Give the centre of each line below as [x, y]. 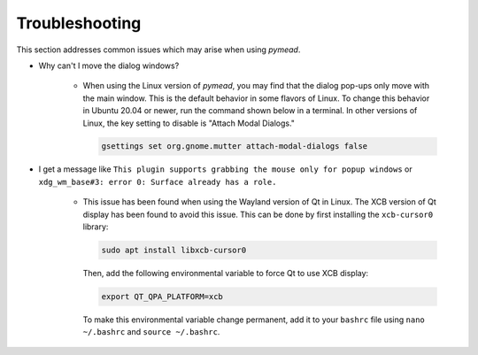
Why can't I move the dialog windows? [109, 66]
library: [96, 227]
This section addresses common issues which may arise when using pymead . [158, 50]
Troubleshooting [79, 23]
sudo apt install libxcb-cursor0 [174, 251]
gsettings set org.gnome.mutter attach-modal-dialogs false [235, 147]
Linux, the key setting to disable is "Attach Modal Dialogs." [189, 123]
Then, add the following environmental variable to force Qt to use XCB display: [226, 273]
